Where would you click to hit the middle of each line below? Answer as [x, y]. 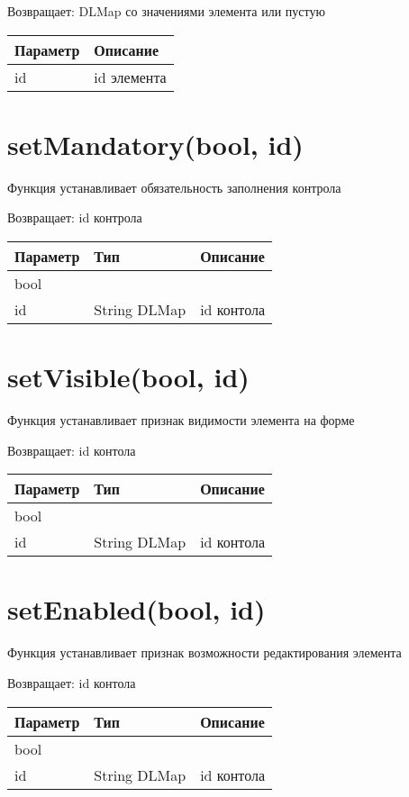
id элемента [130, 77]
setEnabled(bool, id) [136, 609]
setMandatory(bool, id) [155, 144]
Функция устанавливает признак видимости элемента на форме [181, 420]
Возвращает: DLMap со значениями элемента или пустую [166, 11]
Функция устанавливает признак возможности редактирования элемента [204, 652]
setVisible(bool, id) [128, 377]
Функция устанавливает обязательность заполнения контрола [174, 187]
